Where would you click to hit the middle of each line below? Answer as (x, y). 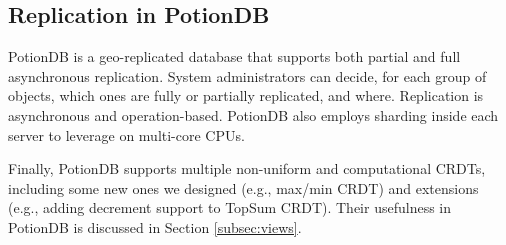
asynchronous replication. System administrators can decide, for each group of (247, 75)
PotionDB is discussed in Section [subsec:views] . (155, 226)
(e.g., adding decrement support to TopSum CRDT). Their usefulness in (230, 207)
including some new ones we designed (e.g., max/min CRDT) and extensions (243, 187)
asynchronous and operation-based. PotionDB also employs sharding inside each (253, 114)
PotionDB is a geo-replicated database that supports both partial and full (234, 56)
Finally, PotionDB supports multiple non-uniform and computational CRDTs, (247, 168)
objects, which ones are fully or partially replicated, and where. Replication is (246, 95)
